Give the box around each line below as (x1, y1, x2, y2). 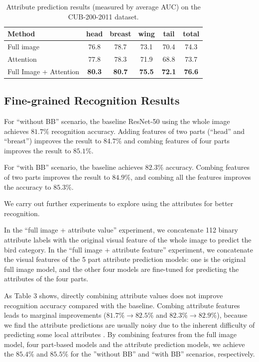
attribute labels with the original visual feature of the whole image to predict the (4, 234, 252, 244)
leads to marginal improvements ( (4, 310, 107, 320)
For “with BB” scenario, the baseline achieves (4, 162, 143, 172)
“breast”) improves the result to (4, 135, 102, 146)
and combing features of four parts (124, 135, 230, 146)
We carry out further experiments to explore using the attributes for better (4, 198, 234, 209)
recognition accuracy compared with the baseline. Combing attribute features (4, 300, 240, 310)
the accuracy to (4, 181, 51, 192)
